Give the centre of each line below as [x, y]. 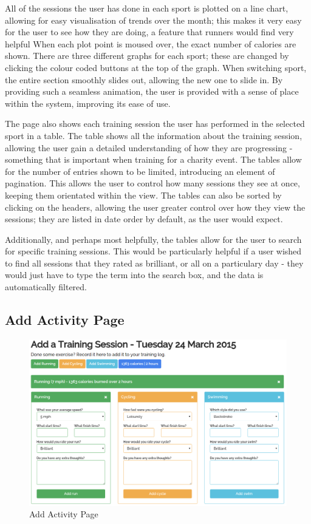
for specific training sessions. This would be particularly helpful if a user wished [153, 251]
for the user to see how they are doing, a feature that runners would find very [149, 32]
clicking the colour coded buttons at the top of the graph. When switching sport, [156, 67]
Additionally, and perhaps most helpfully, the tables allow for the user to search [153, 239]
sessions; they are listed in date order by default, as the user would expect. [144, 219]
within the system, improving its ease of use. [88, 103]
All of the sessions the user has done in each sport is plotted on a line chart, [147, 8]
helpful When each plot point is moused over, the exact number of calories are [151, 43]
